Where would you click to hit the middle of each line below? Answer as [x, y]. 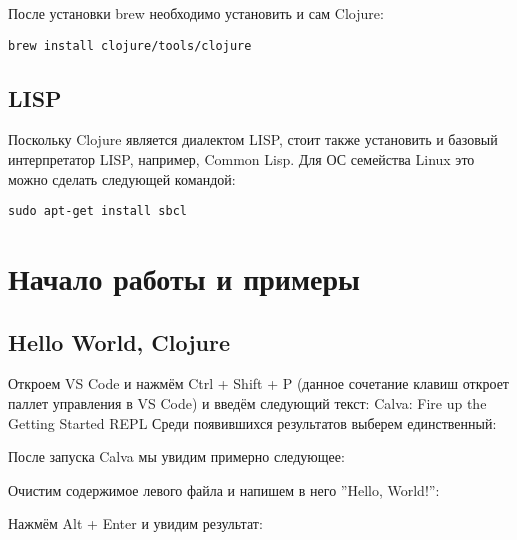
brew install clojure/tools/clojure [130, 45]
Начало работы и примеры [184, 278]
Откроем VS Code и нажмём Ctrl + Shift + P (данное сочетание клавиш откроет [258, 383]
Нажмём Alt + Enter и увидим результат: [135, 523]
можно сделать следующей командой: [122, 178]
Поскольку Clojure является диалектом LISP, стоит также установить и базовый [253, 139]
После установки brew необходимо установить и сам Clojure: [196, 13]
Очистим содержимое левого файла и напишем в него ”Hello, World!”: [224, 489]
